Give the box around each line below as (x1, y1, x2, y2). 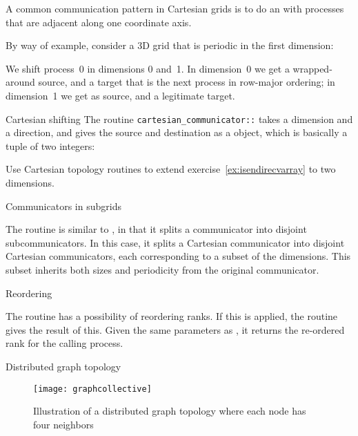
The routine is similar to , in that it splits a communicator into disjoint (6, 222, 307, 236)
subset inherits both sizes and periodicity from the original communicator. (6, 262, 319, 276)
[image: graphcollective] (33, 383, 152, 394)
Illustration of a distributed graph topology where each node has (33, 404, 306, 418)
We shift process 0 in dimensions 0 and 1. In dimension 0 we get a (6, 61, 290, 75)
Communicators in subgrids (6, 198, 121, 213)
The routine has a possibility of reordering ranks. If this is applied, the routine (6, 309, 338, 323)
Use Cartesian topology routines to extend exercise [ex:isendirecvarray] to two (6, 162, 336, 176)
